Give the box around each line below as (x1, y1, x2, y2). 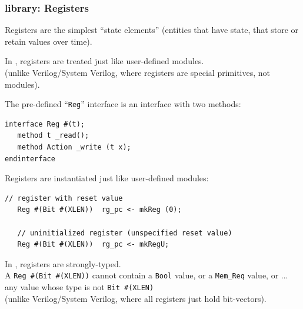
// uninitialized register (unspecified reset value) (17, 228, 232, 237)
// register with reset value (5, 194, 123, 202)
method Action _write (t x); (17, 143, 131, 152)
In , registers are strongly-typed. (5, 257, 121, 270)
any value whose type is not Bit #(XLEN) (5, 281, 154, 293)
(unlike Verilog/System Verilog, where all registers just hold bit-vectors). (5, 292, 267, 304)
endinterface (5, 154, 55, 163)
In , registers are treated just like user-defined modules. (5, 55, 204, 67)
